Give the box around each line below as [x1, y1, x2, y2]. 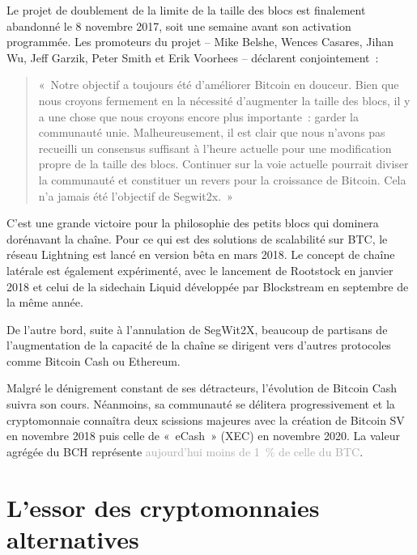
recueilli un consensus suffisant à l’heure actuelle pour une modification [38, 139, 392, 156]
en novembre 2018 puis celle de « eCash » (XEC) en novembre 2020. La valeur [6, 427, 400, 444]
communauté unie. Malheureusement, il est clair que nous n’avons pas [38, 124, 385, 141]
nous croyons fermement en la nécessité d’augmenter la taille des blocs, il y [38, 91, 411, 108]
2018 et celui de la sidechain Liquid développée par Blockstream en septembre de [6, 277, 409, 294]
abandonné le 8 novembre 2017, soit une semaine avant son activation [6, 17, 351, 34]
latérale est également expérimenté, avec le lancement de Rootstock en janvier [6, 261, 394, 278]
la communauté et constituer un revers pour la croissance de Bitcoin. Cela [38, 171, 406, 188]
